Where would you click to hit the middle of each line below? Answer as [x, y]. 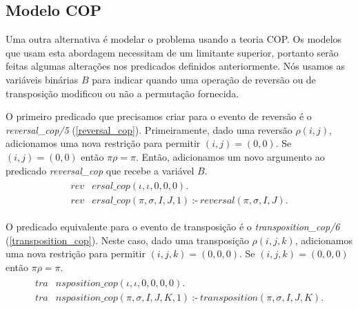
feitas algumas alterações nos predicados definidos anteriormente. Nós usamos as [176, 66]
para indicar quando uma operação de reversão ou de [204, 79]
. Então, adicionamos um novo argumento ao [230, 156]
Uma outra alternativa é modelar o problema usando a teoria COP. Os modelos [174, 39]
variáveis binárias [42, 79]
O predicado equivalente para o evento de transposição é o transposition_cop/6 [173, 227]
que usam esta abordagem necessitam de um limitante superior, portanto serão [172, 52]
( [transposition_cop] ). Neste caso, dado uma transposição [127, 240]
